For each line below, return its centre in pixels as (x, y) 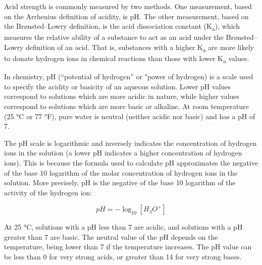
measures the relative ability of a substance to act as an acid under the (114, 37)
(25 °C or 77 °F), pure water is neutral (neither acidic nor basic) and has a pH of (130, 116)
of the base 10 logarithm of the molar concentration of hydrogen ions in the (121, 172)
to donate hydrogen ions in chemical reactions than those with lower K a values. (127, 59)
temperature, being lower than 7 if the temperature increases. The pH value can (128, 247)
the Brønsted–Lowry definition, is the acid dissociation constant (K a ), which (122, 26)
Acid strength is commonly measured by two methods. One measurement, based (128, 6)
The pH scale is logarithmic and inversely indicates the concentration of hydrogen (130, 143)
